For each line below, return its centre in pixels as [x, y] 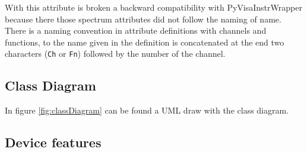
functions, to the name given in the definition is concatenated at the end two [145, 42]
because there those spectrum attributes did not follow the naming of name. [143, 19]
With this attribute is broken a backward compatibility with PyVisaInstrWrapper [153, 7]
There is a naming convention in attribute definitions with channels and [136, 30]
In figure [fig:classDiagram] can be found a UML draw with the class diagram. [147, 110]
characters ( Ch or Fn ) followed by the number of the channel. [115, 54]
